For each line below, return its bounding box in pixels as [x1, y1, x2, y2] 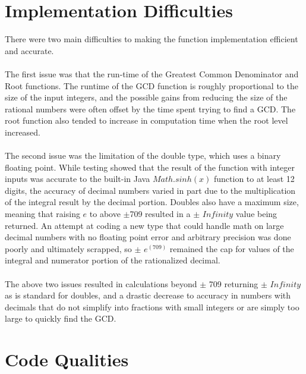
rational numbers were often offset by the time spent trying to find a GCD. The [5, 102, 296, 115]
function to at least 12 [213, 172, 295, 185]
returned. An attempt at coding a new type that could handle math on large [5, 219, 284, 231]
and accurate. [5, 44, 54, 56]
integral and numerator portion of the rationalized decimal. [5, 254, 220, 266]
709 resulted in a [130, 208, 191, 220]
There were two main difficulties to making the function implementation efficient [5, 33, 298, 45]
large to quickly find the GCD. [5, 312, 116, 325]
